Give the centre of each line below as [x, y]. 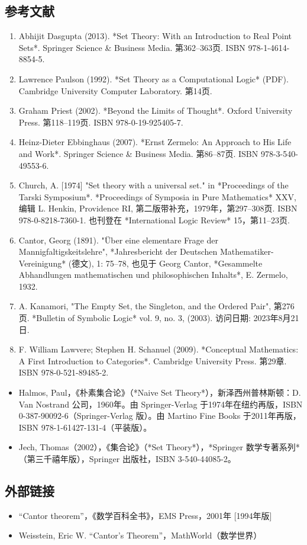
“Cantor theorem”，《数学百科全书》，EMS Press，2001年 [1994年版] [145, 515]
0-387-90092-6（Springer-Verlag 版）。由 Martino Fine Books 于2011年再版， [160, 416]
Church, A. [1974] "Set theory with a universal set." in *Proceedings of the [153, 185]
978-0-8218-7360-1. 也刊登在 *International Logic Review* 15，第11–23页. [154, 219]
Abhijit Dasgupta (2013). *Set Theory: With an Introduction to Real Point [155, 36]
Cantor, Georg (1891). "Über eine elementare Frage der [118, 240]
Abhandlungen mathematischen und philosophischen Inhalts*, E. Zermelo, [153, 275]
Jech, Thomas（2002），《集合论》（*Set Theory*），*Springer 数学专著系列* [159, 447]
